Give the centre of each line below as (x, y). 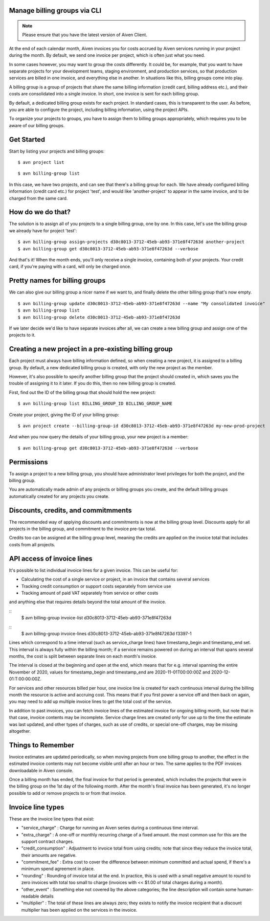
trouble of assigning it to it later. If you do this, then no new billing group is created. (92, 383)
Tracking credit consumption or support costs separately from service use (96, 586)
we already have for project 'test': (43, 230)
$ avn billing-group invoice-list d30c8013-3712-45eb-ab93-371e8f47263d (96, 618)
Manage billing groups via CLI (55, 11)
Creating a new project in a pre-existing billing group (91, 349)
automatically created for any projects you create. (59, 496)
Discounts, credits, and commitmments (70, 510)
